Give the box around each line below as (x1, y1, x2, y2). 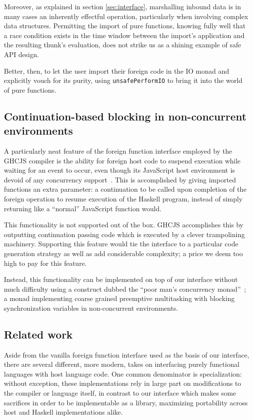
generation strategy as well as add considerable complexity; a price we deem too (4, 248, 243, 258)
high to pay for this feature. (4, 258, 87, 268)
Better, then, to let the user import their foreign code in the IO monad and (4, 65, 230, 76)
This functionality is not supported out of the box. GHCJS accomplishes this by (4, 220, 244, 230)
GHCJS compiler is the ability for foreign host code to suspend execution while (4, 155, 241, 165)
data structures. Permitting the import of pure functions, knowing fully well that (4, 20, 246, 31)
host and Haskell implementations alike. (4, 407, 123, 417)
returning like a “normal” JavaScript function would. (4, 203, 162, 213)
